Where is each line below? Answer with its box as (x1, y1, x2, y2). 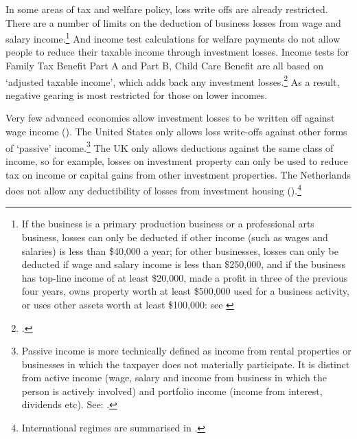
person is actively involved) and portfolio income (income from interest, (21, 383, 323, 398)
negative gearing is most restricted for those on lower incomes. (5, 87, 268, 102)
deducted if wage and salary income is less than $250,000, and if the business (21, 257, 345, 271)
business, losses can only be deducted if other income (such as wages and (21, 229, 328, 244)
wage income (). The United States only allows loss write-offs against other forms (5, 124, 347, 139)
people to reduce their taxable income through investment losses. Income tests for (5, 45, 349, 59)
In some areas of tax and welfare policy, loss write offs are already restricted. (5, 2, 328, 16)
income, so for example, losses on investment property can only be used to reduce (5, 153, 348, 168)
